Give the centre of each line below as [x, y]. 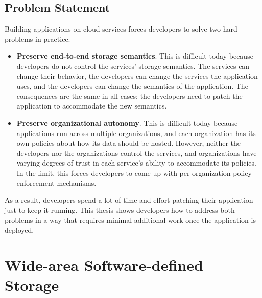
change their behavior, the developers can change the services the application [137, 76]
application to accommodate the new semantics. [92, 106]
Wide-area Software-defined [104, 265]
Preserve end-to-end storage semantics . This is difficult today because [135, 56]
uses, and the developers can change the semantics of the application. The [132, 86]
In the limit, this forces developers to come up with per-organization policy [134, 172]
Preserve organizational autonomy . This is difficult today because [127, 123]
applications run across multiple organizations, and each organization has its [136, 133]
